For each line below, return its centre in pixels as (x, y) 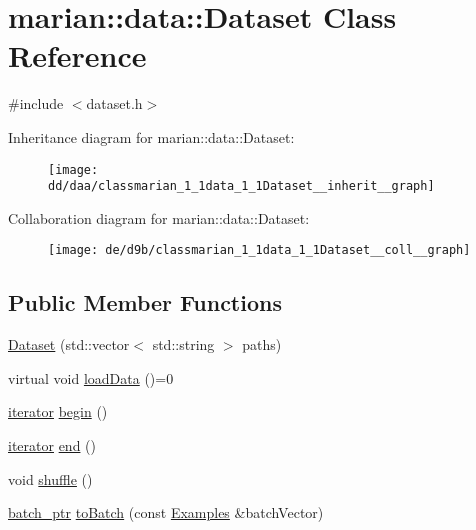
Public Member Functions (145, 302)
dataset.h (114, 103)
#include (36, 103)
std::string (183, 344)
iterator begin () (58, 411)
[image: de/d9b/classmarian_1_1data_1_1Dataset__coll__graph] (259, 250)
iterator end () (52, 445)
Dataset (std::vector (69, 344)
